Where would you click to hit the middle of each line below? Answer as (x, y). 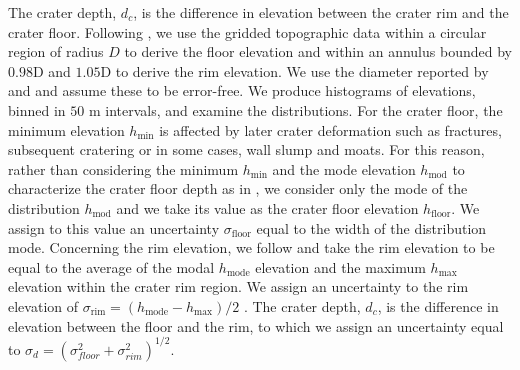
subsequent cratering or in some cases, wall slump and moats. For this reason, (246, 149)
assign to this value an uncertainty (114, 227)
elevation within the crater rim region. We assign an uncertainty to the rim (238, 286)
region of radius (56, 51)
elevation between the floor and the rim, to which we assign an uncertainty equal (256, 325)
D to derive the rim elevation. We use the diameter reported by (294, 70)
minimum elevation (66, 129)
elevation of (43, 305)
